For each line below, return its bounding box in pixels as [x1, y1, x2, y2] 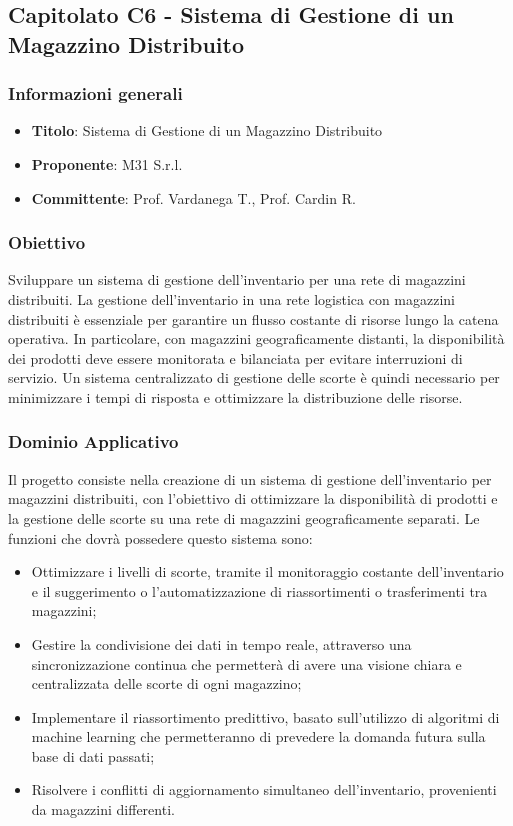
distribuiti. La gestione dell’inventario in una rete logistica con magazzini [8, 288, 456, 309]
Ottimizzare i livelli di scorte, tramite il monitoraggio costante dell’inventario [31, 561, 504, 582]
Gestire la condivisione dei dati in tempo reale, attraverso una [31, 633, 412, 654]
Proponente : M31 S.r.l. [31, 153, 183, 174]
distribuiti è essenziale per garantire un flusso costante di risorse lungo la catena [8, 308, 499, 329]
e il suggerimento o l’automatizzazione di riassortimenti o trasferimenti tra [31, 580, 488, 601]
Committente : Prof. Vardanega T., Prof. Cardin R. [31, 187, 356, 208]
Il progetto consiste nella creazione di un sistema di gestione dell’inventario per [8, 468, 492, 489]
